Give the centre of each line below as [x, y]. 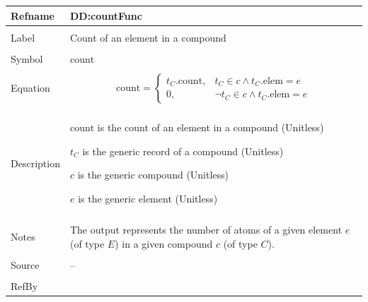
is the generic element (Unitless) [148, 199]
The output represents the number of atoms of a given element [206, 230]
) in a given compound [164, 243]
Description [35, 163]
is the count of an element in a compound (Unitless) [211, 127]
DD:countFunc [106, 15]
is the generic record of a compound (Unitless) [183, 151]
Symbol [27, 58]
